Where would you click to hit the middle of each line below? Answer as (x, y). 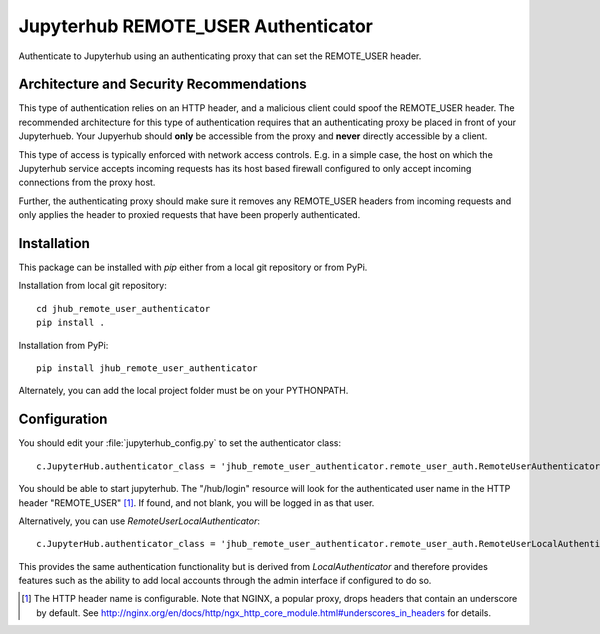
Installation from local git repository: (92, 286)
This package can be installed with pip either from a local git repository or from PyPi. (193, 267)
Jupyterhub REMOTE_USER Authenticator (196, 26)
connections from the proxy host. (87, 182)
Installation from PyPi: (63, 345)
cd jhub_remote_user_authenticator (123, 308)
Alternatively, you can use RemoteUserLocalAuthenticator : (139, 521)
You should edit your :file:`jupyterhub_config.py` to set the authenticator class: (180, 443)
